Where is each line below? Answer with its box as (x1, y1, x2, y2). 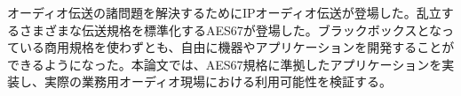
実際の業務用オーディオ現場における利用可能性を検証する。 (44, 72, 393, 91)
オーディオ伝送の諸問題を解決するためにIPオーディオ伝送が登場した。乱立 (7, 4, 441, 21)
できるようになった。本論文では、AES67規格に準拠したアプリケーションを (7, 55, 442, 73)
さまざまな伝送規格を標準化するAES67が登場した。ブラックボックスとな (19, 20, 441, 39)
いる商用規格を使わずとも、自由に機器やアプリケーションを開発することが (19, 38, 455, 56)
